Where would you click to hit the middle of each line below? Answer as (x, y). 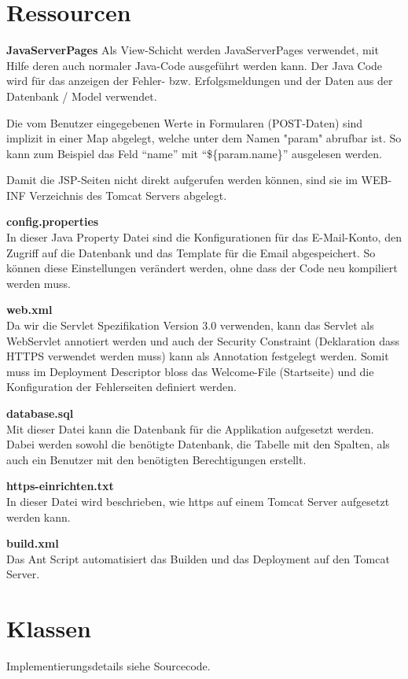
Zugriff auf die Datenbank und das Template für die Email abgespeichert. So (191, 252)
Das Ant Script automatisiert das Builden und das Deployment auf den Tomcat (198, 558)
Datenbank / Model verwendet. (82, 96)
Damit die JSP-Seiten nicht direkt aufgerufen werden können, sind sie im (182, 180)
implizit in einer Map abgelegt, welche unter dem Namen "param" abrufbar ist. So (204, 138)
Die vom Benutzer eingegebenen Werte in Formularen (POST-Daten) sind (185, 122)
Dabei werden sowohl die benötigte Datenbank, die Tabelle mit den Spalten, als (198, 444)
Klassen (49, 628)
